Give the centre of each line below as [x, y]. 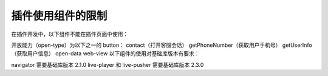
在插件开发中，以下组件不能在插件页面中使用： [70, 34]
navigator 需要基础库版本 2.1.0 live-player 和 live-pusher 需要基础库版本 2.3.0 [108, 64]
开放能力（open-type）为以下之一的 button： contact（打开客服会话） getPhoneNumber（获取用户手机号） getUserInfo [162, 45]
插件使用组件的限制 [59, 16]
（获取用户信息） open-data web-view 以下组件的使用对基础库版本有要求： [105, 54]
